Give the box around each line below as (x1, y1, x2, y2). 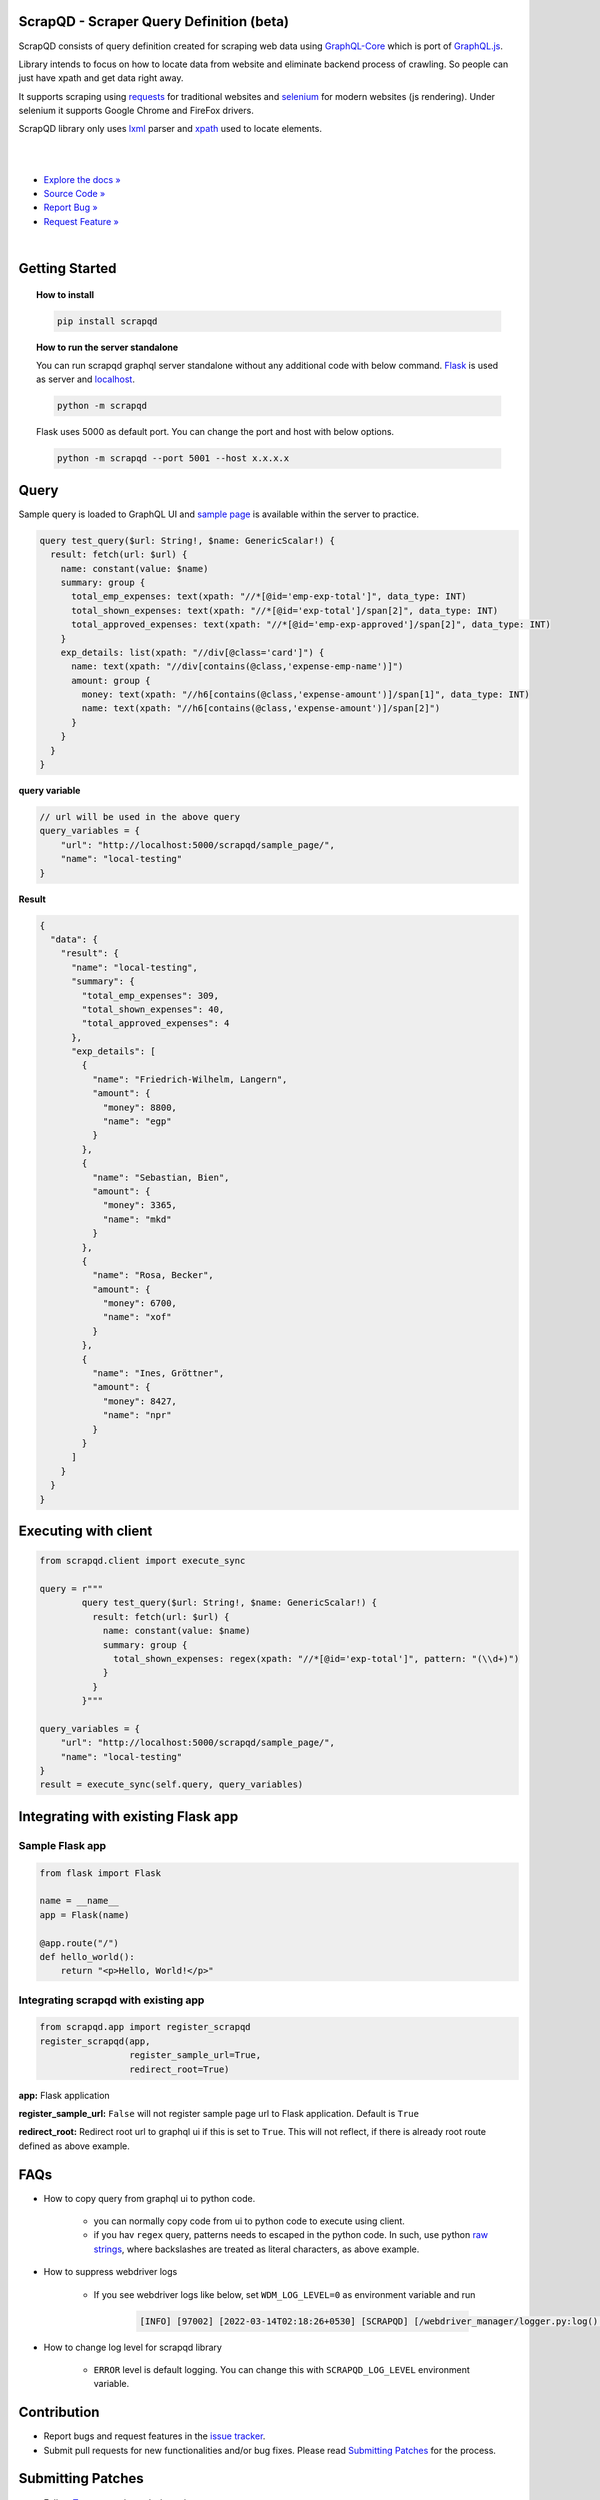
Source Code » (43, 188, 106, 200)
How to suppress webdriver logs (43, 2266, 178, 2278)
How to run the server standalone (36, 341, 179, 353)
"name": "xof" (102, 1311, 172, 1323)
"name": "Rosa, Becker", (91, 1270, 214, 1281)
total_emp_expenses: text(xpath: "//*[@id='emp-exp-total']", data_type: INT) (71, 591, 467, 602)
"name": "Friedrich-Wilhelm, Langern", (91, 1073, 288, 1085)
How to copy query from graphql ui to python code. (43, 2192, 256, 2204)
